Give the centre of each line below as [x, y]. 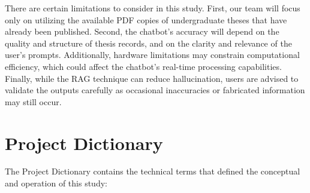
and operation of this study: [56, 183]
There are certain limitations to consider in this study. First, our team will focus [153, 8]
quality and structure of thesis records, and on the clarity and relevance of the [148, 43]
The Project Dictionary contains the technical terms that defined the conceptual [153, 171]
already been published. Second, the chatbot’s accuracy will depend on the [142, 31]
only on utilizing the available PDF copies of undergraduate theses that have [146, 19]
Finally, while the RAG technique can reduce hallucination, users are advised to [152, 78]
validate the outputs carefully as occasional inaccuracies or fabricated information [155, 90]
